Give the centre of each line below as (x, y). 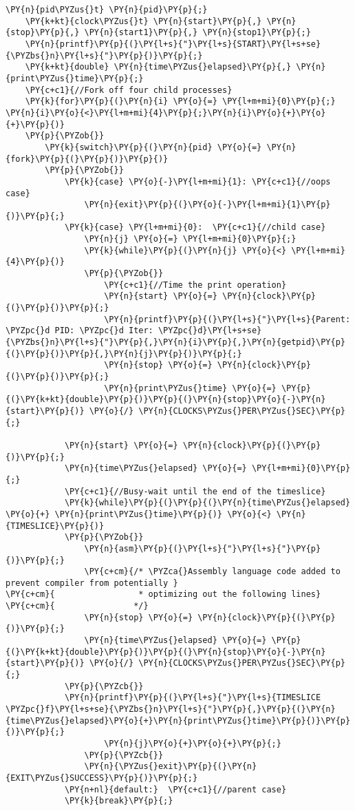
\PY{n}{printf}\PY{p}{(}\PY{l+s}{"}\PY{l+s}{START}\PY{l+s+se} (173, 44)
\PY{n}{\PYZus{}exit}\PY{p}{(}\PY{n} (171, 767)
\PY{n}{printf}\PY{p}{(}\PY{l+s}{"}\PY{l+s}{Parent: (227, 319)
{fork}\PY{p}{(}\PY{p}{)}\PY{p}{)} (87, 159)
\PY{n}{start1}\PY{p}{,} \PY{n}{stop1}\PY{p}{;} (197, 33)
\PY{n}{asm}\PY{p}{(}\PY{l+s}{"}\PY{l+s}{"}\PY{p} (203, 548)
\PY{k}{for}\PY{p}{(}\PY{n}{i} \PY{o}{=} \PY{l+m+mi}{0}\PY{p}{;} (180, 102)
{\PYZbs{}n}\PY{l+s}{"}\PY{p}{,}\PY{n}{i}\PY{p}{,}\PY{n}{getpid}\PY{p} (175, 343)
